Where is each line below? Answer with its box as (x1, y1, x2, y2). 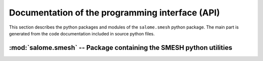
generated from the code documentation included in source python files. (9, 30, 155, 36)
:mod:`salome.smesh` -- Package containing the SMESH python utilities (9, 44, 232, 52)
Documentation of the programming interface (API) (9, 7, 220, 18)
